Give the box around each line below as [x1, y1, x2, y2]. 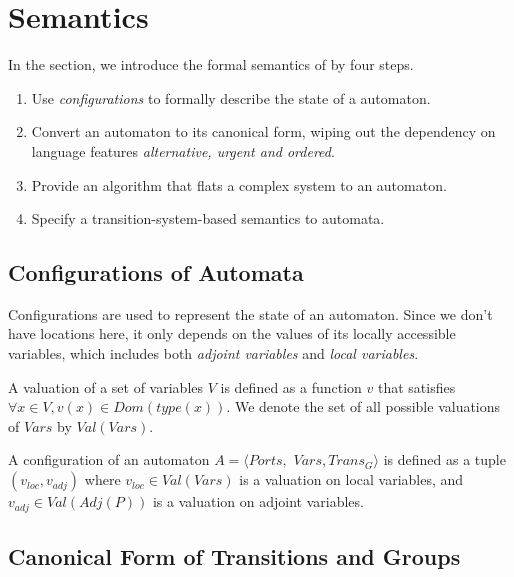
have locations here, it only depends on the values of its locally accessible [8, 323, 456, 344]
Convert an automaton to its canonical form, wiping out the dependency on [31, 121, 496, 142]
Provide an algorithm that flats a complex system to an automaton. [31, 174, 447, 195]
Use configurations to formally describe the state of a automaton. [31, 87, 431, 108]
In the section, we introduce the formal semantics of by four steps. [8, 54, 414, 75]
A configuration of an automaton [8, 449, 210, 470]
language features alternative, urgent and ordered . [31, 140, 335, 161]
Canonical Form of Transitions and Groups [8, 540, 461, 571]
